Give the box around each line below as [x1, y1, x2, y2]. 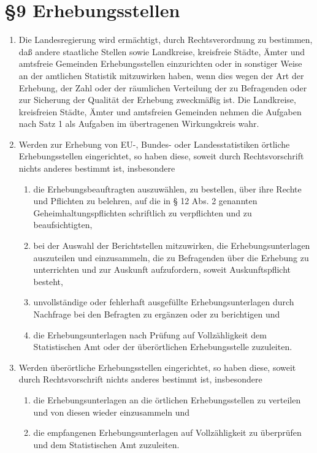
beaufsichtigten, [33, 218, 93, 231]
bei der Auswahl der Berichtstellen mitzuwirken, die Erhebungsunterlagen [33, 239, 310, 252]
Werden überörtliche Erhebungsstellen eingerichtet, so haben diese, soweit [18, 360, 296, 373]
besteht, [33, 275, 63, 287]
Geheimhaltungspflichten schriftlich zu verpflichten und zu [33, 206, 252, 219]
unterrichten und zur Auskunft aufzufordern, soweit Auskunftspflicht [33, 263, 291, 276]
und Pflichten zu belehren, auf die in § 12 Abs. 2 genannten [33, 194, 258, 207]
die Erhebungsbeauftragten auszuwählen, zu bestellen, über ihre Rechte [33, 182, 302, 195]
